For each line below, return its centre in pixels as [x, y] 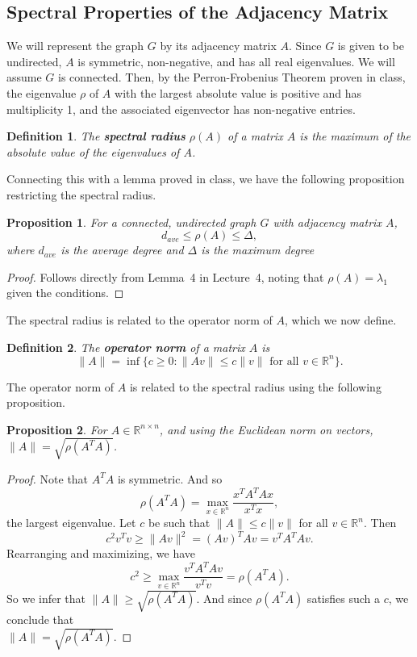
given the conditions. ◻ [65, 293]
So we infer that [46, 598]
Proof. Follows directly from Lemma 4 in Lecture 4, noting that [165, 276]
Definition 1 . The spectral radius [96, 136]
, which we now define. [341, 319]
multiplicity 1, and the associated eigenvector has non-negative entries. [181, 109]
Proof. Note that [48, 478]
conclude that [40, 619]
